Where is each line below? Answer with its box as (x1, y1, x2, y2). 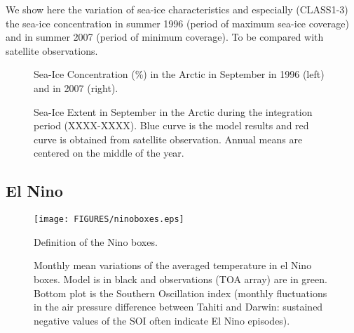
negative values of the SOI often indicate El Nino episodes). (34, 313, 290, 327)
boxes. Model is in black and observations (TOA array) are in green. (34, 271, 327, 286)
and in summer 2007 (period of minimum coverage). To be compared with (6, 30, 324, 44)
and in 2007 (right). (34, 80, 118, 95)
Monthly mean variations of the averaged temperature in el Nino (34, 258, 312, 273)
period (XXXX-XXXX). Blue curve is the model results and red (34, 118, 309, 133)
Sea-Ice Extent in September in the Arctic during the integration (34, 104, 313, 119)
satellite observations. (6, 43, 98, 58)
